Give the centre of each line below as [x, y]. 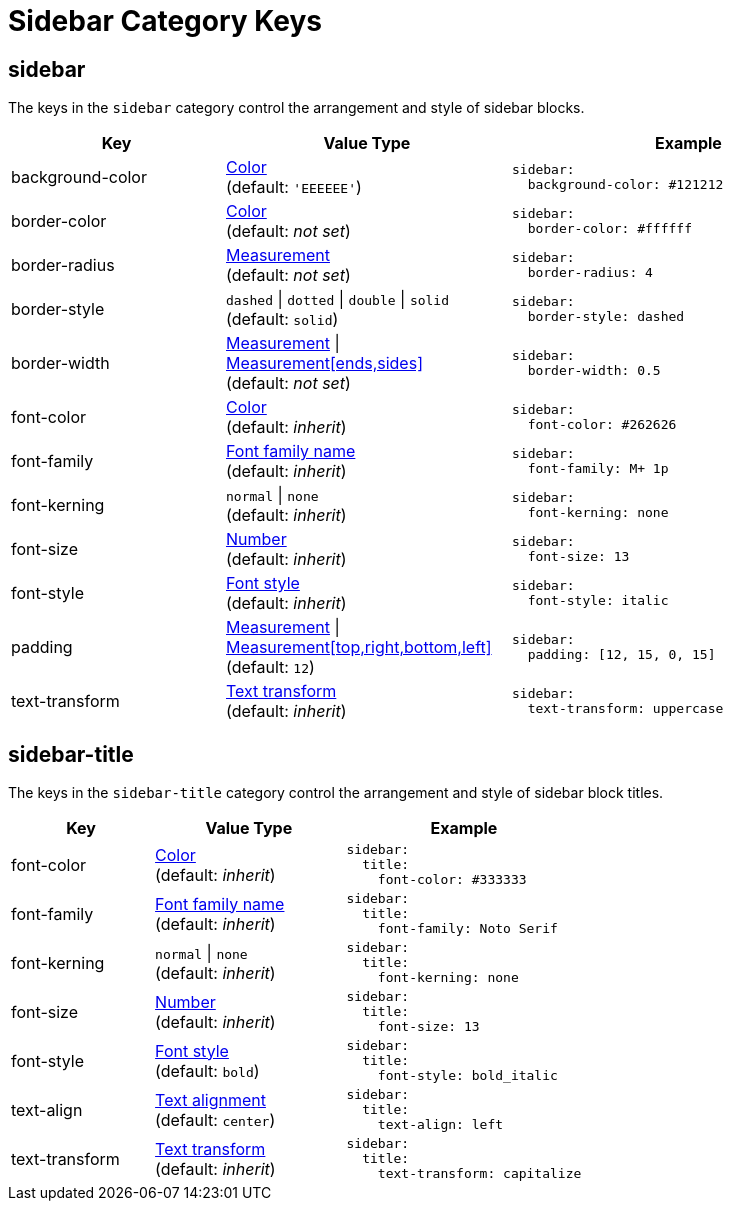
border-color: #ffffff [609, 229]
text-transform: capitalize [479, 1174]
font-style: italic [598, 601]
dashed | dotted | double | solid [338, 299]
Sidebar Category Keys [165, 21]
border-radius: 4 [590, 273]
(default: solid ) [282, 319]
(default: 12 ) [270, 667]
